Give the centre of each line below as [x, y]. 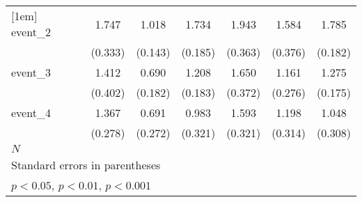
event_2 [31, 32]
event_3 [31, 72]
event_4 [31, 112]
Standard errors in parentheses [86, 165]
